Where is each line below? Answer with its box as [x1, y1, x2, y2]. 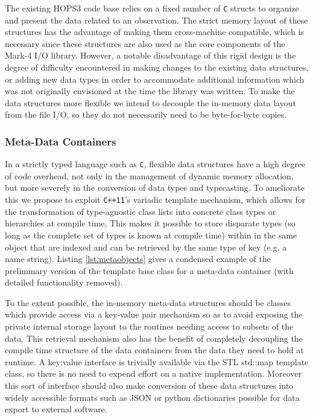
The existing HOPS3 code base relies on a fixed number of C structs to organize [5, 2, 299, 14]
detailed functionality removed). [5, 276, 123, 289]
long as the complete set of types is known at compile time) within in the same [5, 228, 297, 241]
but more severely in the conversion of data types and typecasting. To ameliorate [5, 181, 305, 194]
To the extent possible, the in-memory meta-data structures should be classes [5, 296, 291, 309]
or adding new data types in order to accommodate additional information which [5, 72, 305, 85]
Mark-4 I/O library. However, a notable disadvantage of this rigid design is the [5, 49, 296, 62]
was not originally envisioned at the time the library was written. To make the [5, 85, 295, 97]
